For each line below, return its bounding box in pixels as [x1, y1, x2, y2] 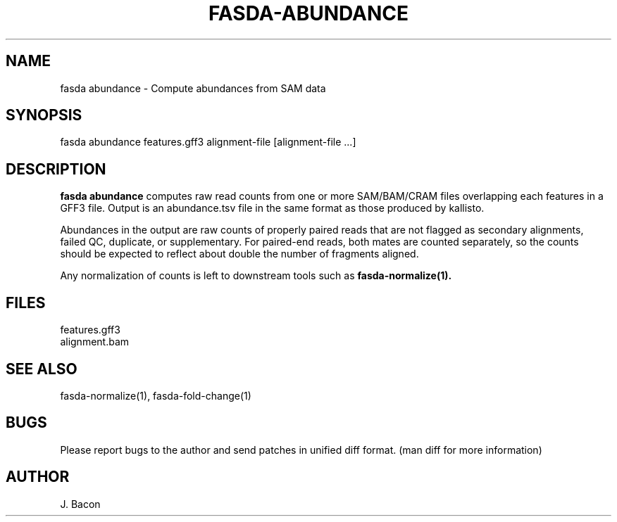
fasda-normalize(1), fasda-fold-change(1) [60, 389, 251, 402]
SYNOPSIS [6, 106, 82, 125]
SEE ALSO [6, 359, 77, 378]
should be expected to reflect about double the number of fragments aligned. [60, 248, 419, 260]
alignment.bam [60, 336, 130, 348]
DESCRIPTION [6, 160, 106, 178]
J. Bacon [60, 497, 101, 510]
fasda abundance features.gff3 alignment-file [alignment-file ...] [60, 136, 356, 148]
